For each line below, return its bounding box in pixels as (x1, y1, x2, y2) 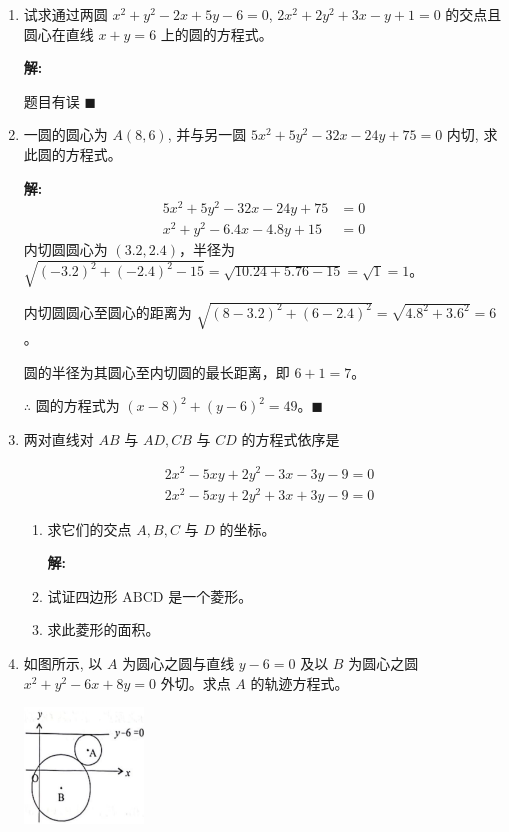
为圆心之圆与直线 (122, 653, 235, 674)
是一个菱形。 (168, 585, 253, 606)
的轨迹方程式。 (250, 672, 349, 693)
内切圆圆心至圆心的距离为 (23, 301, 192, 322)
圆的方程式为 (35, 395, 120, 416)
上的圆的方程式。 (160, 23, 273, 44)
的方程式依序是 (241, 428, 340, 449)
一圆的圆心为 (23, 124, 108, 145)
